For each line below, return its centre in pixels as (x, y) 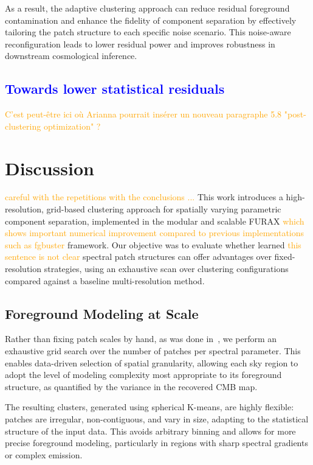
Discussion (50, 168)
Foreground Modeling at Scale (102, 313)
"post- (295, 114)
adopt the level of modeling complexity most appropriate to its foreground (143, 375)
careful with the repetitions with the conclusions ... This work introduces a (144, 197)
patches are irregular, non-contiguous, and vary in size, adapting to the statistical (157, 419)
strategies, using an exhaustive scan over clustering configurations (166, 269)
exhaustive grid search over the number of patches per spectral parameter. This (153, 351)
